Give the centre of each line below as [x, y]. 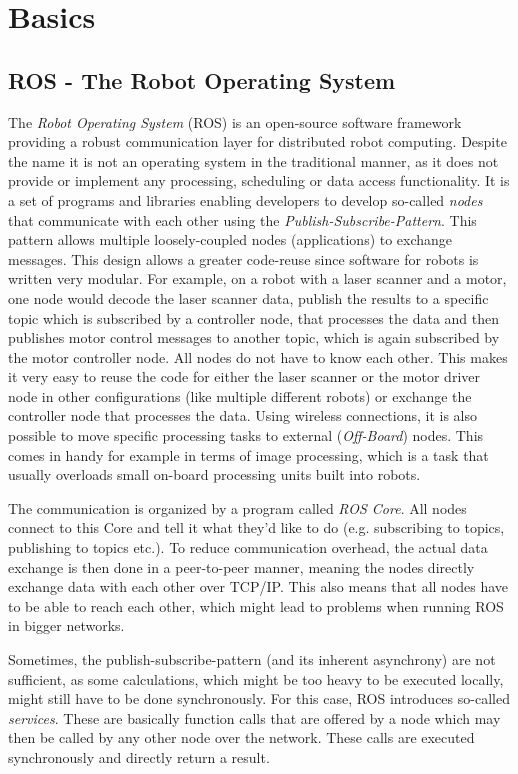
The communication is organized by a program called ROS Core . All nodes [237, 507]
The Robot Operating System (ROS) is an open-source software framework [235, 121]
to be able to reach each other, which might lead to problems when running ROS [256, 605]
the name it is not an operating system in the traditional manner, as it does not [253, 160]
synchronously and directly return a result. [139, 756]
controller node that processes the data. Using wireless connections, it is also [243, 415]
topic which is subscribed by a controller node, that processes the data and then [254, 317]
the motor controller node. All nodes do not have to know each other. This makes [258, 356]
